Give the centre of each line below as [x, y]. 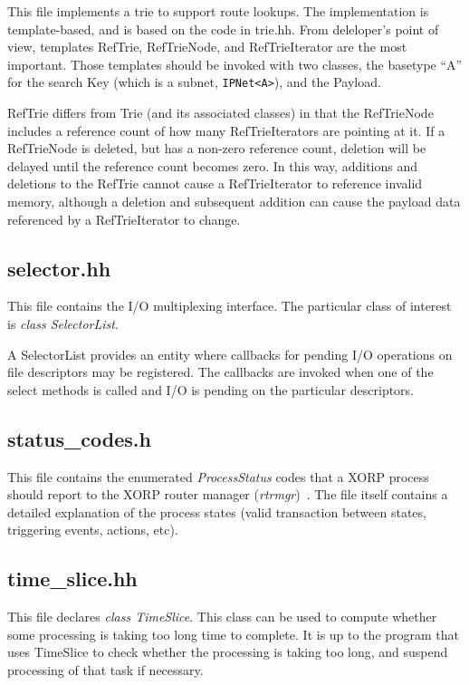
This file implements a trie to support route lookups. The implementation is [218, 11]
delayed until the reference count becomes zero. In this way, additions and [212, 165]
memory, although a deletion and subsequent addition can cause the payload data [234, 201]
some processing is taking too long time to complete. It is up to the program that [234, 634]
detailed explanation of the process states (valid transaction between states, [217, 511]
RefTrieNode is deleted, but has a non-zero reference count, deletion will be [217, 148]
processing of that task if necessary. [105, 669]
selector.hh [59, 268]
